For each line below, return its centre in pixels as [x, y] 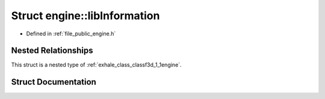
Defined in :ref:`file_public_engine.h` [71, 34]
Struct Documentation [54, 82]
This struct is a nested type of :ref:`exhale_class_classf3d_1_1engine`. [96, 65]
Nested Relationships [52, 51]
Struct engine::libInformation [85, 16]
